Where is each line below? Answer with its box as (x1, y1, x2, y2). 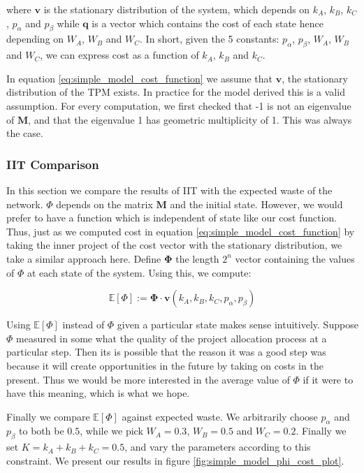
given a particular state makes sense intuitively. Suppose (117, 317, 358, 332)
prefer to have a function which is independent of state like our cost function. (6, 210, 337, 225)
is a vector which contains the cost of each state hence (92, 15, 323, 30)
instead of (62, 317, 105, 332)
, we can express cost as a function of (40, 48, 199, 62)
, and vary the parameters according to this (124, 439, 311, 454)
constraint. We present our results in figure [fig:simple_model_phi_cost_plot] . (6, 453, 344, 467)
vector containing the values (235, 251, 355, 265)
